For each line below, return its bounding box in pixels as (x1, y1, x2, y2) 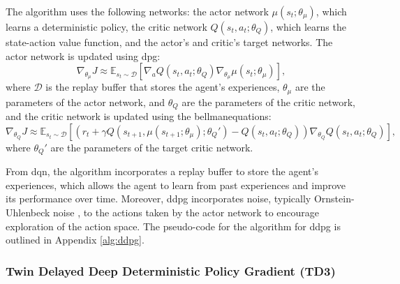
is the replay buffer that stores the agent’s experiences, (45, 80, 280, 94)
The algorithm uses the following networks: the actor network (6, 4, 269, 18)
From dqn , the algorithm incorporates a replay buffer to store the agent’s (6, 164, 318, 179)
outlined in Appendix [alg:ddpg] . (6, 232, 145, 247)
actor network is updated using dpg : (6, 48, 161, 63)
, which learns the (270, 20, 346, 33)
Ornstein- (313, 191, 355, 206)
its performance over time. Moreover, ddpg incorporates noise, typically (6, 191, 311, 206)
